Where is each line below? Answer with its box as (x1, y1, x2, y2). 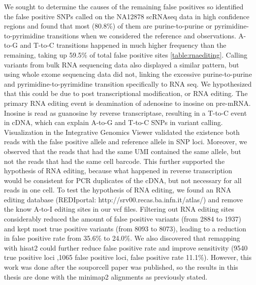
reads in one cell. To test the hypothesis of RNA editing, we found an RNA (4, 185, 231, 195)
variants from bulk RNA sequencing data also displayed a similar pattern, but (4, 59, 239, 69)
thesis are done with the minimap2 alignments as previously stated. (4, 271, 208, 282)
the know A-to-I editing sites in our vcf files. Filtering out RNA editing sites (4, 204, 234, 214)
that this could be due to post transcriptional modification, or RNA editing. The (4, 88, 248, 98)
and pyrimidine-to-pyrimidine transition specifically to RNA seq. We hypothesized (4, 78, 252, 89)
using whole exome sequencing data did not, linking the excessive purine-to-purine (4, 69, 252, 79)
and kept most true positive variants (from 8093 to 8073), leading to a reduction (4, 223, 246, 233)
